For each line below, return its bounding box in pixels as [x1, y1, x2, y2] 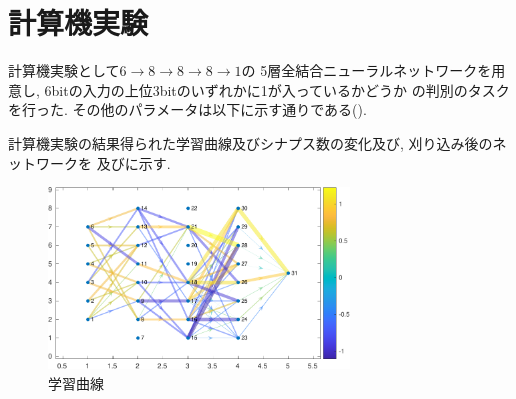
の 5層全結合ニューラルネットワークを [241, 60, 492, 81]
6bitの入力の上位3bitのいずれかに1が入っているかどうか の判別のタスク [44, 79, 510, 100]
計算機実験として [8, 60, 120, 81]
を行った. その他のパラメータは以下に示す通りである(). [8, 99, 367, 120]
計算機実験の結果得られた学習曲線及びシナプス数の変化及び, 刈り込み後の [8, 132, 493, 153]
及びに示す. [96, 152, 171, 173]
